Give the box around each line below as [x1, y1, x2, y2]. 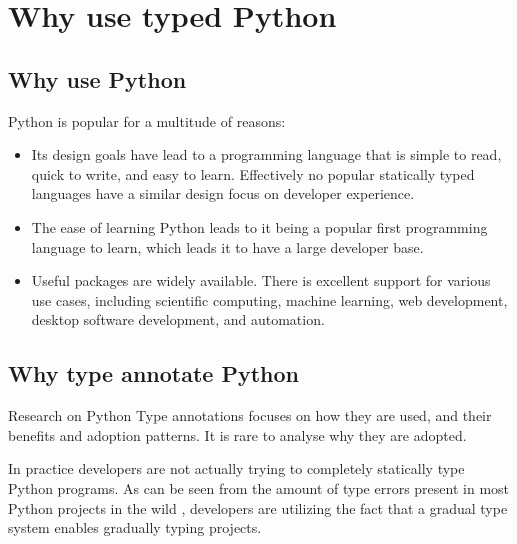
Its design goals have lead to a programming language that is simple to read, [31, 144, 502, 165]
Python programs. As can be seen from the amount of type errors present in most [8, 477, 510, 498]
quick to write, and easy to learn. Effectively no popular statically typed [31, 163, 475, 184]
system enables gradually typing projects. [8, 517, 262, 538]
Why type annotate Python [8, 358, 299, 389]
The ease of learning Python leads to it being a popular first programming [31, 216, 488, 237]
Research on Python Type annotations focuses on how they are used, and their [8, 405, 492, 426]
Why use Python [8, 63, 187, 94]
